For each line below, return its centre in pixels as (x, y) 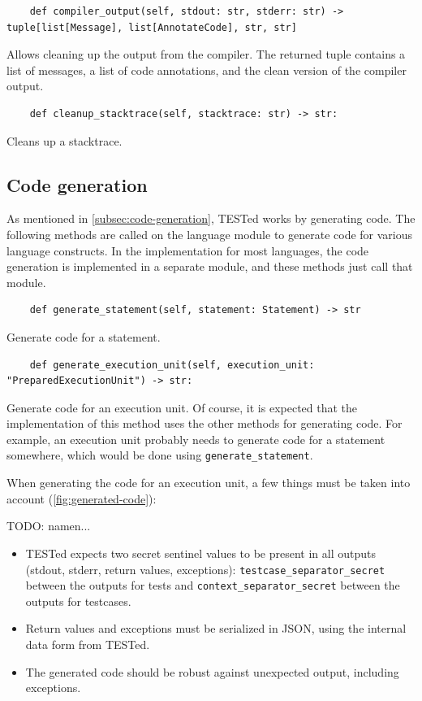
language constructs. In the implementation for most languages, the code (188, 250)
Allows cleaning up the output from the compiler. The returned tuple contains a (206, 54)
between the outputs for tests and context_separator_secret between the (213, 585)
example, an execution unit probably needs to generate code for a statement (196, 439)
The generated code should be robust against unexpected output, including (212, 671)
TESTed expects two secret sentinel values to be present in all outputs (200, 553)
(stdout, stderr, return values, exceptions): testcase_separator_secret (205, 569)
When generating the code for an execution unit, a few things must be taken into (209, 483)
